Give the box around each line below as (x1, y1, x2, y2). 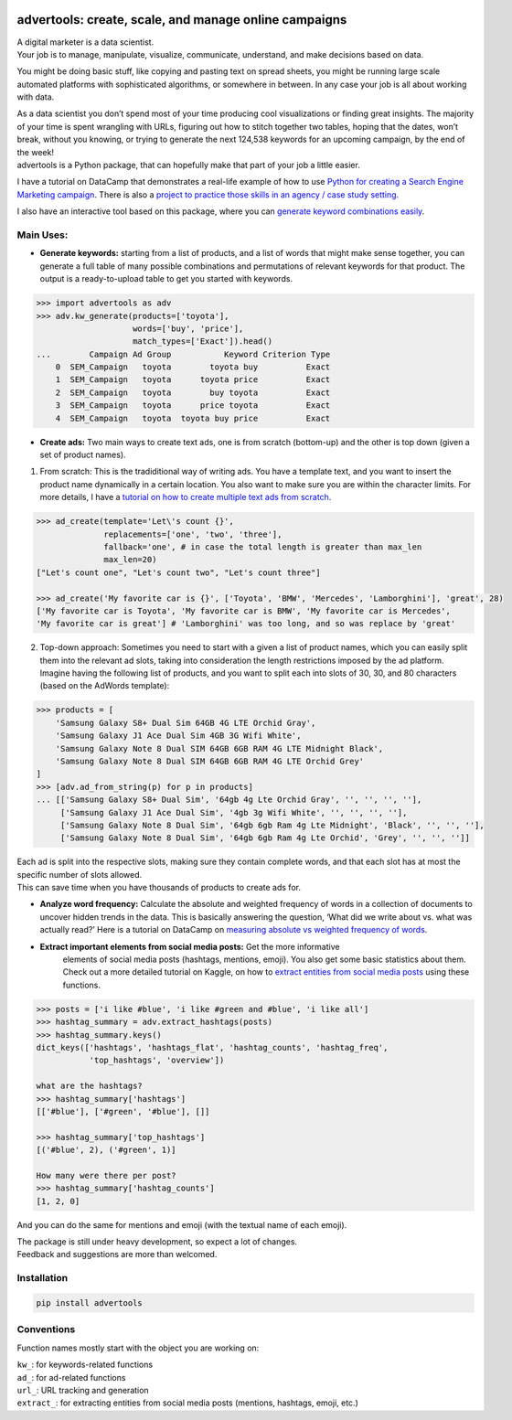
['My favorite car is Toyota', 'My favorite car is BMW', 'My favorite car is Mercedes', (36, 605, 452, 616)
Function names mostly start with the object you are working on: (16, 1342, 260, 1353)
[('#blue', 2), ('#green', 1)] (36, 1145, 177, 1156)
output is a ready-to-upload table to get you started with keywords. (39, 273, 293, 284)
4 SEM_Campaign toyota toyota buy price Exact (55, 412, 331, 423)
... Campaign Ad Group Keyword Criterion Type (36, 348, 331, 359)
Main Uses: (16, 229, 69, 241)
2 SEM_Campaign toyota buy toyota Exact (55, 387, 331, 398)
